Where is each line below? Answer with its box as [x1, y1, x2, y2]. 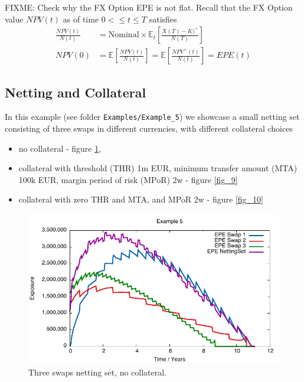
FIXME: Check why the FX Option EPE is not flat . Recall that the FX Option [5, 1, 293, 13]
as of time [63, 12, 99, 25]
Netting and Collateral [5, 83, 146, 101]
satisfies [149, 12, 177, 25]
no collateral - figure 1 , [18, 142, 102, 154]
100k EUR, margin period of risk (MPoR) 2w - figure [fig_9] [18, 173, 238, 185]
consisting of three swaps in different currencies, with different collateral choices [5, 122, 293, 135]
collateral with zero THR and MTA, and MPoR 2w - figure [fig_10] [18, 193, 263, 205]
